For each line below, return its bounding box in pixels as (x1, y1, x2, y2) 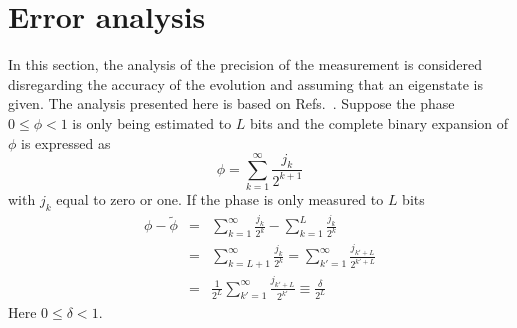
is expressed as (21, 132, 111, 153)
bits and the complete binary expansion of (250, 112, 509, 133)
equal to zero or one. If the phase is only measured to (56, 189, 384, 210)
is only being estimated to (72, 112, 232, 133)
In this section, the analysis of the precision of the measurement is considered (8, 54, 482, 75)
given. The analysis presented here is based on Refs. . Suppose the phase (8, 93, 455, 114)
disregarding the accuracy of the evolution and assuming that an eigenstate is (8, 73, 483, 94)
